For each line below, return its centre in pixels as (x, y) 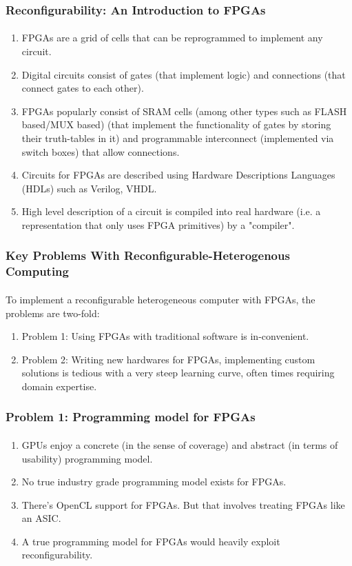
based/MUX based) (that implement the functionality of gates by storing (176, 124)
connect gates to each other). (83, 88)
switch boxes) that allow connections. (101, 151)
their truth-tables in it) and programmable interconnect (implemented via (178, 138)
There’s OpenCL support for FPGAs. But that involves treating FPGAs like (183, 504)
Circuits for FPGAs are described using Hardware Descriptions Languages (178, 175)
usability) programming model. (87, 458)
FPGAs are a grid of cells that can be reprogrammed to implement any (172, 38)
